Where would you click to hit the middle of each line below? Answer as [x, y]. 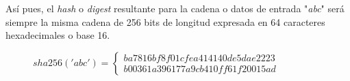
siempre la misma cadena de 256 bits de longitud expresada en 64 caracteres [165, 21]
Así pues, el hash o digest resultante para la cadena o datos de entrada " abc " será [175, 8]
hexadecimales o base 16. [58, 35]
